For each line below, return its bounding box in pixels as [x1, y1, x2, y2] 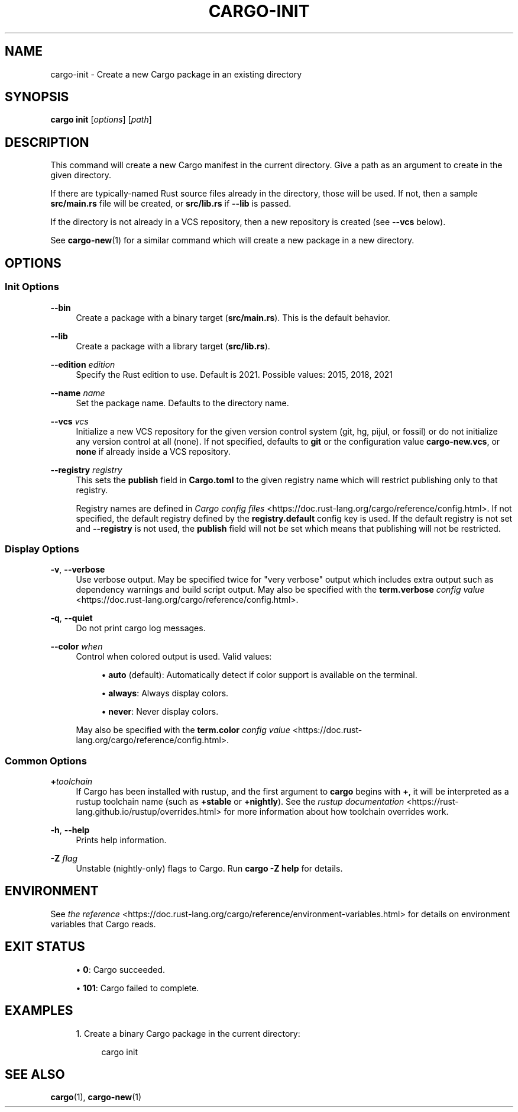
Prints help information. [76, 835, 167, 845]
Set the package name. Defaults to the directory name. [76, 397, 289, 408]
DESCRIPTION [5, 134, 89, 150]
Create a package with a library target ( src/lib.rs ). [76, 340, 270, 351]
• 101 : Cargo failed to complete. [76, 982, 199, 993]
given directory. [50, 170, 112, 181]
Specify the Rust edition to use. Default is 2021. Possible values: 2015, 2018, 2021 [76, 369, 393, 380]
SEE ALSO [5, 1066, 65, 1082]
